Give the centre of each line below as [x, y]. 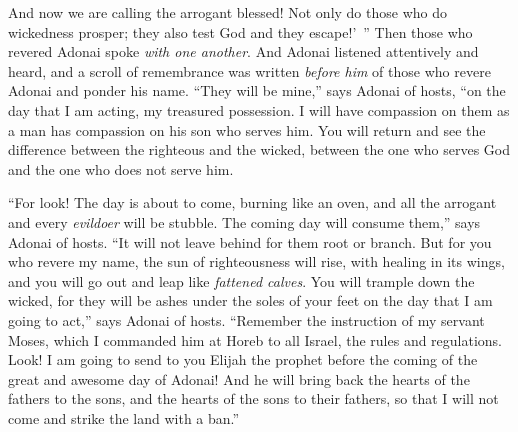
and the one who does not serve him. [121, 168]
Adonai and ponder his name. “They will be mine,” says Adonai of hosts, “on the [257, 90]
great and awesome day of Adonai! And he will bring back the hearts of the [239, 378]
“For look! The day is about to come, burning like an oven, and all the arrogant [252, 202]
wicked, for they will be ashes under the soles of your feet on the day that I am [250, 300]
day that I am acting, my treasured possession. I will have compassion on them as [259, 109]
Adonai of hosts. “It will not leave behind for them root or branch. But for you [250, 241]
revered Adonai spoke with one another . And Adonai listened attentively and [243, 51]
